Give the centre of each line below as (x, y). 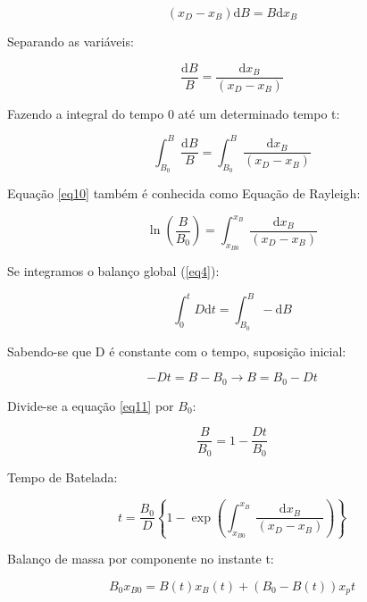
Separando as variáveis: (71, 41)
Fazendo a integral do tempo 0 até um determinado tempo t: (174, 113)
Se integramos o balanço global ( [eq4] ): (113, 271)
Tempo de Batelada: (63, 477)
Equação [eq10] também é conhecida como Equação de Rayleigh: (184, 192)
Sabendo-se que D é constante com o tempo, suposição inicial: (177, 351)
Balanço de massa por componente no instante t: (141, 559)
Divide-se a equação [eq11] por (91, 405)
